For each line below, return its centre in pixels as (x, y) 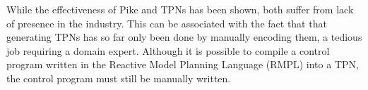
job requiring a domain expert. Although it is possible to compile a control (168, 50)
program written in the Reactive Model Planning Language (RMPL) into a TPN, (183, 64)
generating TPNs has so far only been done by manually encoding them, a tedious (184, 37)
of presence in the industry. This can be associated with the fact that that (167, 23)
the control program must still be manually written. (119, 78)
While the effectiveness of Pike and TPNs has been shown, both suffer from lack (180, 9)
